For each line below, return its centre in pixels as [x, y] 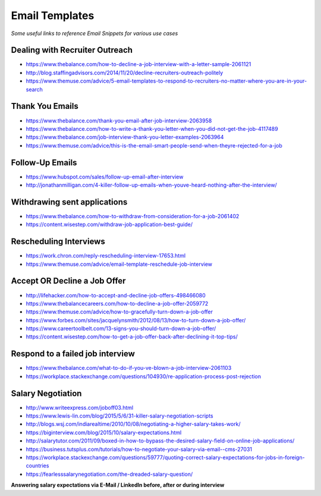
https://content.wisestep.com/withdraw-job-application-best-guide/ [109, 225]
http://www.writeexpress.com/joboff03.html [80, 407]
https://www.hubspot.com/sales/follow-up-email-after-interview [105, 177]
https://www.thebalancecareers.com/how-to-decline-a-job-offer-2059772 [117, 303]
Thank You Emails [45, 106]
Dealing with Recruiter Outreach [72, 50]
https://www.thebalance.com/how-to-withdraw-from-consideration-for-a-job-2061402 [133, 216]
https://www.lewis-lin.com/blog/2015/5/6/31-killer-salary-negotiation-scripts [119, 416]
